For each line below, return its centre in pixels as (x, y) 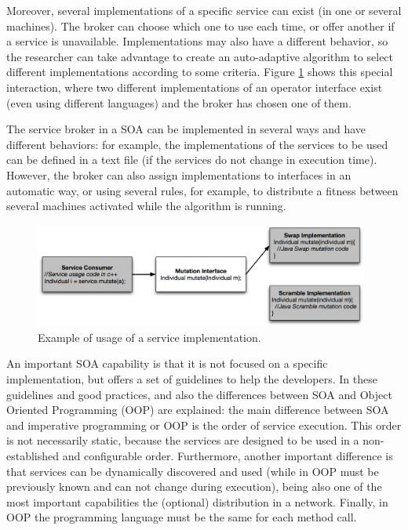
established (33, 456)
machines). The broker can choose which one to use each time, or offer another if (200, 25)
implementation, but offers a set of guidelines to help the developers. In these (192, 379)
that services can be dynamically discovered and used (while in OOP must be (193, 471)
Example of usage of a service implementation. (149, 337)
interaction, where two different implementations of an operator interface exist (195, 87)
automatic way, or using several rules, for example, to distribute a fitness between (202, 190)
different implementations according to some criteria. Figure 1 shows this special (200, 72)
